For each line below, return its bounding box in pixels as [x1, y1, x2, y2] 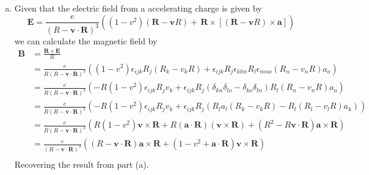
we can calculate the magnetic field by [14, 34, 158, 47]
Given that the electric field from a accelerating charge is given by [14, 2, 262, 14]
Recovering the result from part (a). [14, 158, 149, 171]
